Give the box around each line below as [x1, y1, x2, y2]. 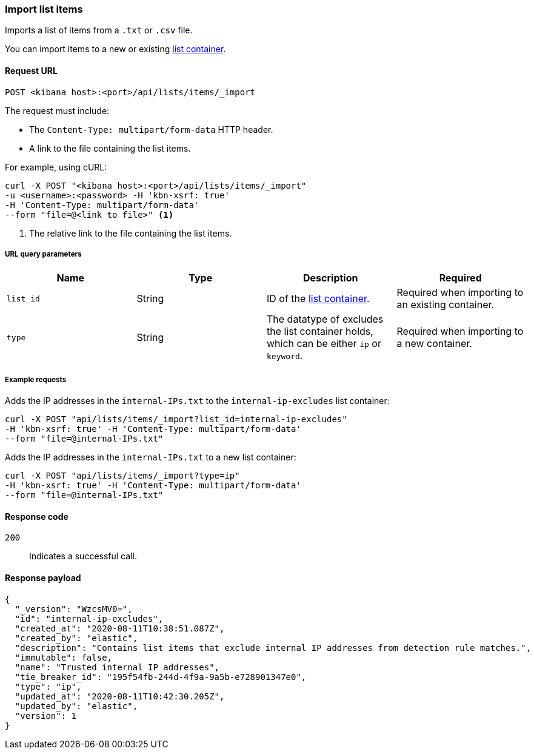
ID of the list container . [267, 292, 370, 305]
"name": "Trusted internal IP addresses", [15, 662, 220, 672]
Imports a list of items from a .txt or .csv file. [5, 25, 193, 36]
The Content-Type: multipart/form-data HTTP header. [29, 124, 273, 135]
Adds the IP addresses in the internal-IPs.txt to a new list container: [5, 452, 296, 463]
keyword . [267, 349, 303, 362]
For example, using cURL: [5, 161, 107, 172]
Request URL [5, 65, 58, 76]
